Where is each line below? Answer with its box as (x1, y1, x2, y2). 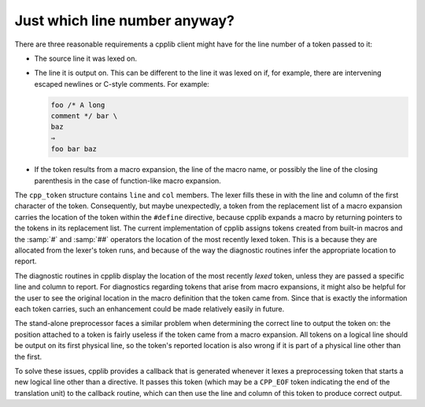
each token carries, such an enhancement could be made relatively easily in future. (14, 304, 285, 313)
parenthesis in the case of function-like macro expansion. (34, 176, 222, 185)
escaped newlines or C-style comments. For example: (34, 79, 210, 88)
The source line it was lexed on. (34, 54, 138, 63)
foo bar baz (50, 144, 98, 154)
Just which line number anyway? (14, 12, 235, 29)
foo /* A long (50, 100, 105, 110)
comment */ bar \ (50, 111, 118, 121)
